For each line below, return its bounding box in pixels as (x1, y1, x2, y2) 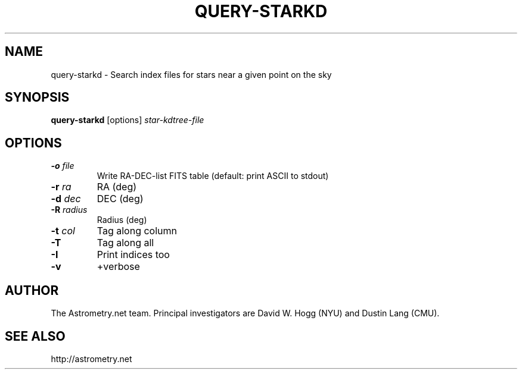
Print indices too (97, 249, 170, 261)
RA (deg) (97, 181, 137, 193)
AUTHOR (5, 282, 59, 298)
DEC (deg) (97, 193, 144, 205)
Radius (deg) (97, 215, 147, 225)
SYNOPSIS (5, 90, 70, 105)
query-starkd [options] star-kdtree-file (51, 115, 204, 125)
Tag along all (97, 237, 154, 249)
